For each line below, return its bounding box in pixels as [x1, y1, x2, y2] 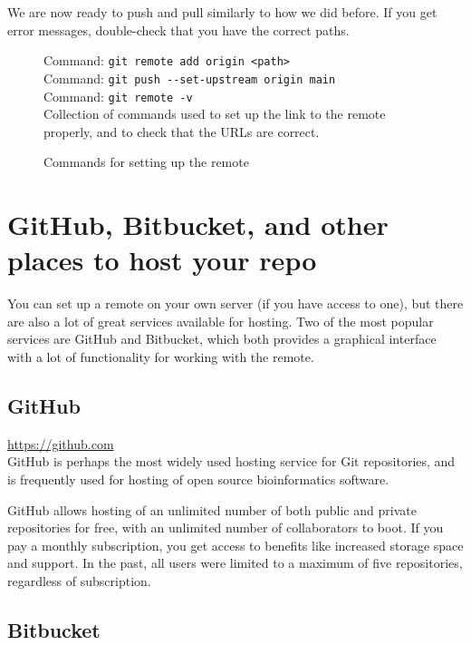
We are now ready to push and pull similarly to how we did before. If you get [7, 3, 437, 21]
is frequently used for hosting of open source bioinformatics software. [7, 470, 389, 489]
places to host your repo [7, 241, 317, 279]
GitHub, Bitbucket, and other [7, 206, 389, 243]
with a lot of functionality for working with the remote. [7, 347, 314, 366]
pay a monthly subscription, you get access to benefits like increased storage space [7, 535, 464, 554]
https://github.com [7, 434, 114, 453]
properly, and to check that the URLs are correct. [43, 122, 320, 141]
